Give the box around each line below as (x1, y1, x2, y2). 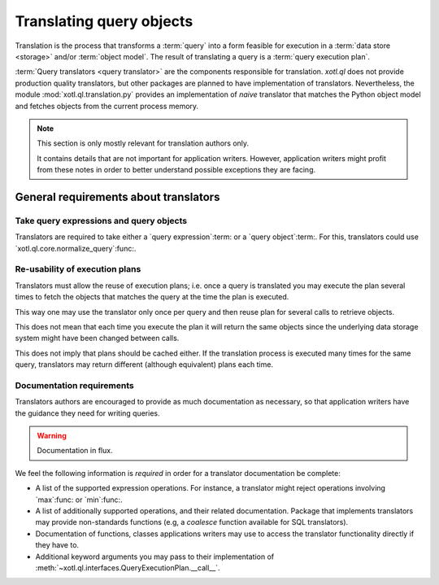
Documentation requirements (15, 379, 134, 391)
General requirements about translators (15, 190, 220, 203)
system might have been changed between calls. (15, 334, 180, 343)
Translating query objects (15, 12, 193, 30)
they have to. (35, 540, 80, 550)
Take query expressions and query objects (15, 215, 188, 226)
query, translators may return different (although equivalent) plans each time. (15, 360, 274, 369)
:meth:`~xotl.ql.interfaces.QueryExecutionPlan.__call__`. (35, 562, 220, 573)
